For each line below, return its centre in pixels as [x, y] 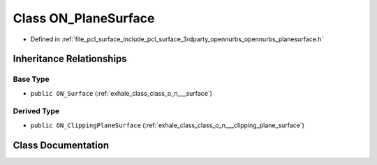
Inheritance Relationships [70, 59]
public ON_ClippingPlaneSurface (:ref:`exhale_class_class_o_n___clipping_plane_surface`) [168, 125]
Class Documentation [61, 145]
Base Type [31, 79]
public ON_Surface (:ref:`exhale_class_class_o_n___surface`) [121, 93]
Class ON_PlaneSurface [84, 18]
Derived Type [36, 111]
